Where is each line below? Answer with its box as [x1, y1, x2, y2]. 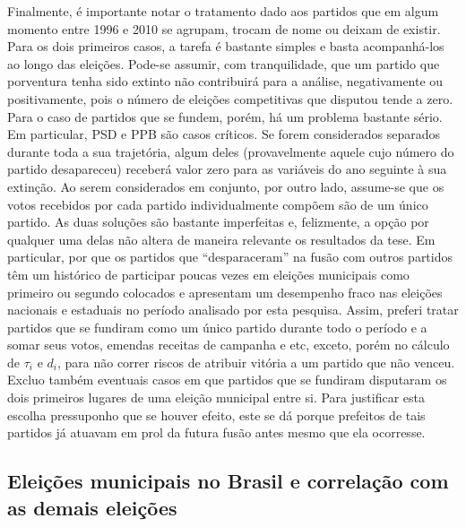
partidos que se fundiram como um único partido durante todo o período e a [7, 317, 427, 336]
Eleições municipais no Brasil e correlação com [7, 467, 449, 495]
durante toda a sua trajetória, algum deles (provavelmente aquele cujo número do [7, 142, 454, 160]
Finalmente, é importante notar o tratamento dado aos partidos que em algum [7, 2, 439, 20]
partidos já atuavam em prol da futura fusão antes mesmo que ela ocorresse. [7, 423, 426, 442]
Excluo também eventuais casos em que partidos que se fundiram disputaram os [7, 370, 447, 389]
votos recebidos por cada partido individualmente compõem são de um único [7, 194, 428, 213]
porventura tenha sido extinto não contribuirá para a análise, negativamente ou [7, 72, 444, 91]
